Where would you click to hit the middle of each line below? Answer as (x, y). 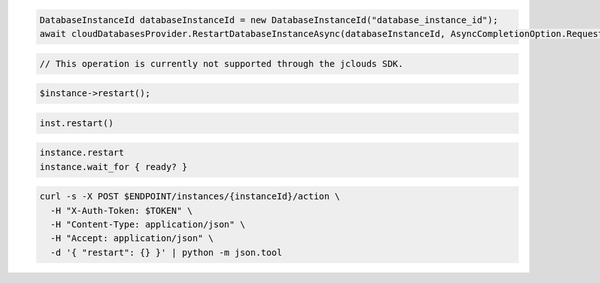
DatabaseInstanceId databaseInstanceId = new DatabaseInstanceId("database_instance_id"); (269, 19)
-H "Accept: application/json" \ (132, 238)
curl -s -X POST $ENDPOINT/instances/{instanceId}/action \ (190, 196)
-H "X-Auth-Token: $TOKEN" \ (122, 210)
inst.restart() (76, 123)
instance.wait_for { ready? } (113, 166)
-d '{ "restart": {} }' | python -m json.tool (166, 252)
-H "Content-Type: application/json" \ (148, 224)
